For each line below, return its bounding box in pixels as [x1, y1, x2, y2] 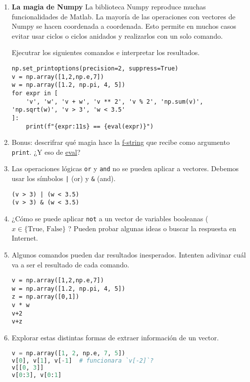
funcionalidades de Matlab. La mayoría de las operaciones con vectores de [11, 11, 236, 21]
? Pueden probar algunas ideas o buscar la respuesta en [68, 223, 236, 233]
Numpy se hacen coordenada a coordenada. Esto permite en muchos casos [11, 21, 237, 31]
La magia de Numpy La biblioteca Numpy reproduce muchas [11, 1, 206, 11]
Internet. [11, 233, 38, 243]
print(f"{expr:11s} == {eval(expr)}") [26, 123, 154, 130]
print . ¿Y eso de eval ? [11, 146, 81, 157]
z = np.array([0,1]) [11, 293, 79, 301]
